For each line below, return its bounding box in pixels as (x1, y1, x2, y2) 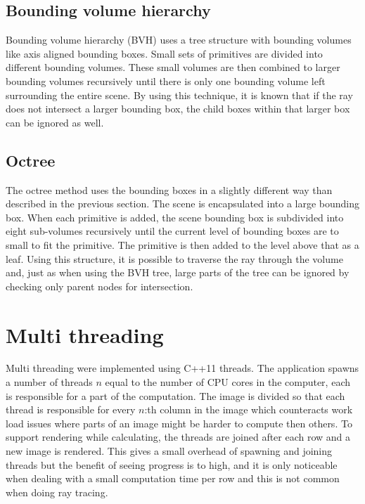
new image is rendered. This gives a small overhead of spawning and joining (6, 444, 333, 458)
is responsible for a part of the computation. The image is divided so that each (6, 388, 345, 403)
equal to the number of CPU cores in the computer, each (105, 375, 350, 389)
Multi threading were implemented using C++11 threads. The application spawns (6, 361, 359, 375)
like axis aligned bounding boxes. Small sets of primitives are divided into (6, 46, 323, 60)
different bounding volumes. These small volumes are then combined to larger (6, 60, 340, 75)
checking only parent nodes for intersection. (6, 278, 193, 293)
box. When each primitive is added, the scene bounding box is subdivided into (6, 209, 344, 224)
